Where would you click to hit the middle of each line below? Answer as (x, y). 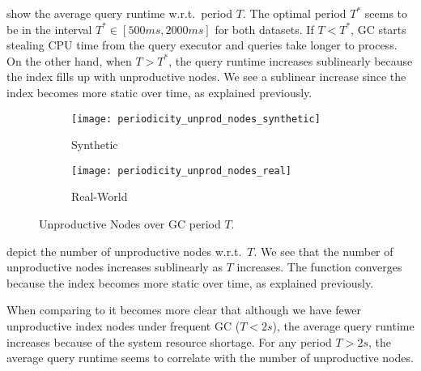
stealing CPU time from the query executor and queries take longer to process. (202, 45)
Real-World (100, 196)
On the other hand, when (69, 60)
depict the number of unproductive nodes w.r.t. (124, 251)
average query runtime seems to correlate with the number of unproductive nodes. (210, 358)
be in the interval (49, 29)
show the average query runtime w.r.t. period (120, 13)
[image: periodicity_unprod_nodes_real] (182, 171)
